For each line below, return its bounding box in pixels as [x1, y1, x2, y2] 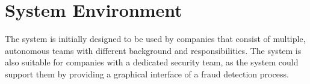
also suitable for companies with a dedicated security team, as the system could [5, 56, 299, 68]
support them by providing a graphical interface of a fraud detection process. [5, 67, 289, 80]
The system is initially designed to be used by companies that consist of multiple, [5, 32, 306, 45]
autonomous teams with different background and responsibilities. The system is [5, 44, 302, 56]
